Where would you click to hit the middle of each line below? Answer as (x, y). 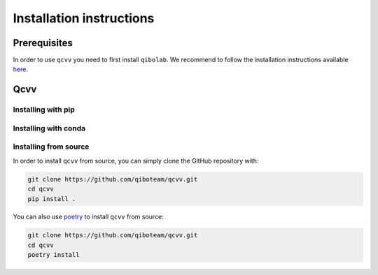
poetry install (54, 255)
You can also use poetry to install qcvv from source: (88, 217)
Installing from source (51, 147)
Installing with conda (49, 128)
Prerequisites (43, 43)
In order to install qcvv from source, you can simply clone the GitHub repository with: (136, 161)
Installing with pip (44, 110)
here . (20, 69)
